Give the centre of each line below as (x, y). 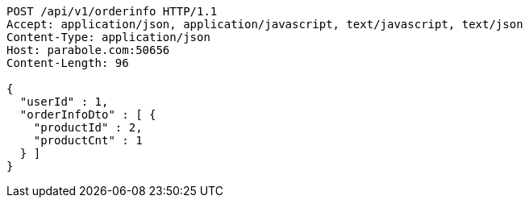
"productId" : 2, (88, 127)
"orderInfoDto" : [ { (88, 114)
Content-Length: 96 (68, 63)
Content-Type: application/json (108, 37)
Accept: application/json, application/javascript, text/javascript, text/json (265, 24)
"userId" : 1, (64, 102)
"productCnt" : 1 (88, 140)
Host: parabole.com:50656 (88, 50)
